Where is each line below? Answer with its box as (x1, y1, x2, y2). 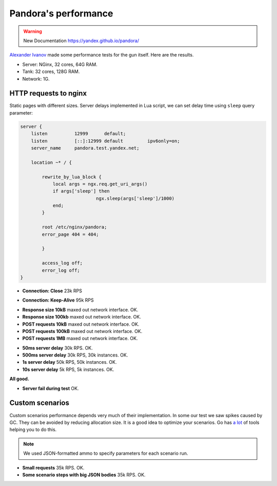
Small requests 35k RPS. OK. (22, 464, 85, 471)
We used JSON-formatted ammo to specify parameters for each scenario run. (23, 450, 188, 457)
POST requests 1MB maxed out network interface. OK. (22, 335, 138, 342)
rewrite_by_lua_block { (42, 174, 102, 180)
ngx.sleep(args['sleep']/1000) (95, 195, 175, 201)
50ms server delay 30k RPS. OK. (22, 345, 93, 351)
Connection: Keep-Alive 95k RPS (22, 297, 94, 303)
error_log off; (42, 267, 81, 273)
